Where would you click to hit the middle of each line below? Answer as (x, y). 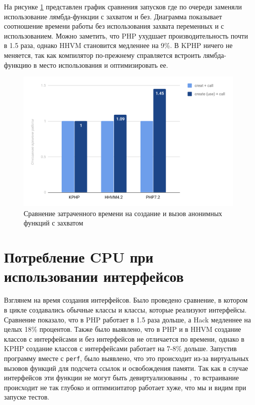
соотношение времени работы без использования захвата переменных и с (114, 26)
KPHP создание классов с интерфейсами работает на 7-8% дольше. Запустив (120, 348)
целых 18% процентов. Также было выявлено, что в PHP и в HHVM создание (123, 329)
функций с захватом (54, 223)
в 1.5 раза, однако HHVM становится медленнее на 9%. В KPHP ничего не (118, 45)
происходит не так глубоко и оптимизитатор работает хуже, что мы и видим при (125, 387)
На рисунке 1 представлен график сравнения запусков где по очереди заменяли (123, 6)
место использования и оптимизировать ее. (104, 65)
